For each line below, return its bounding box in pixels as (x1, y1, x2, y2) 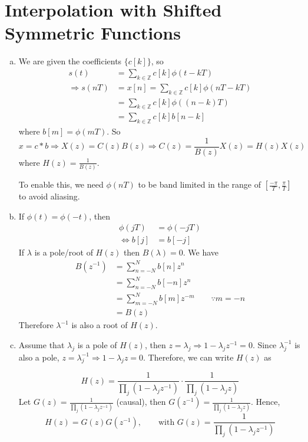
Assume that (18, 338, 65, 351)
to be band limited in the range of (138, 178, 261, 191)
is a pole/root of (34, 246, 93, 258)
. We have (183, 246, 218, 258)
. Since (252, 338, 277, 351)
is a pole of (77, 338, 117, 351)
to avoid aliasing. (18, 190, 80, 202)
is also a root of (71, 319, 128, 331)
